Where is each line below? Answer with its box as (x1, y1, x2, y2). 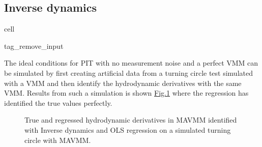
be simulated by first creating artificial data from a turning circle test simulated (4, 67, 253, 78)
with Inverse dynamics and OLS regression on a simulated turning (24, 124, 231, 135)
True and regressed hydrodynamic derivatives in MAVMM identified (24, 114, 237, 125)
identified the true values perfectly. (4, 97, 112, 108)
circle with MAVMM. (24, 134, 91, 145)
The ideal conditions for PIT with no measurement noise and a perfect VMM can (4, 57, 258, 68)
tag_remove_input (4, 40, 64, 51)
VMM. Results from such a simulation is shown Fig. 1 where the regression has (4, 87, 249, 98)
